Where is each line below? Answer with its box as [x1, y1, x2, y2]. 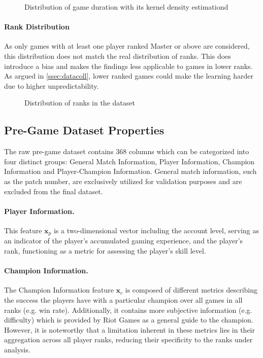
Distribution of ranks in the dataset [24, 97, 135, 108]
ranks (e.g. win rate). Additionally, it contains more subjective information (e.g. [4, 304, 252, 315]
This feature [4, 225, 42, 235]
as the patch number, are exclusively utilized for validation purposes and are [4, 175, 242, 186]
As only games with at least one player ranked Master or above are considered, [4, 41, 250, 51]
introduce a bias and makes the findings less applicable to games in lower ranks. [4, 60, 253, 71]
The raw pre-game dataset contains [4, 146, 114, 157]
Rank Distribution [4, 21, 70, 32]
